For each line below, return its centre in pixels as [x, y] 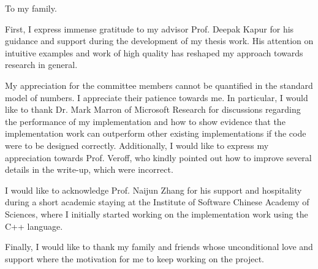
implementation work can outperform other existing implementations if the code [156, 133]
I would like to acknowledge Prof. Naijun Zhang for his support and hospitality [153, 190]
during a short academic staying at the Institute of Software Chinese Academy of [157, 202]
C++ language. [34, 226]
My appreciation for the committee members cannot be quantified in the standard [159, 85]
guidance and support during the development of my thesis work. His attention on [159, 41]
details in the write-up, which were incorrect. [89, 169]
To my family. [31, 8]
